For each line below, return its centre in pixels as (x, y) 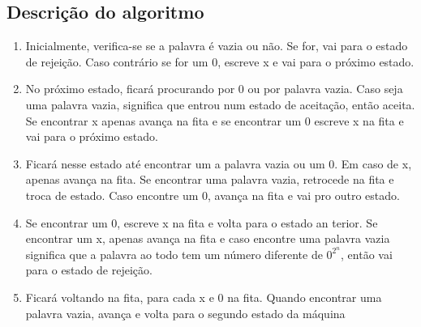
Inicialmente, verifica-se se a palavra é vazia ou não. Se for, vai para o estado (217, 46)
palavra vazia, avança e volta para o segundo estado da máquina (185, 313)
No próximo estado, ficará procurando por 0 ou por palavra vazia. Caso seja (214, 89)
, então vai (367, 254)
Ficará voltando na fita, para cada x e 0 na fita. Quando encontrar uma (204, 297)
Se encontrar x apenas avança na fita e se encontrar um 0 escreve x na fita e (215, 120)
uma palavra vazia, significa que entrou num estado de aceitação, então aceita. (220, 104)
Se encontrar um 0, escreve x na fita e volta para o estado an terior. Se (202, 222)
